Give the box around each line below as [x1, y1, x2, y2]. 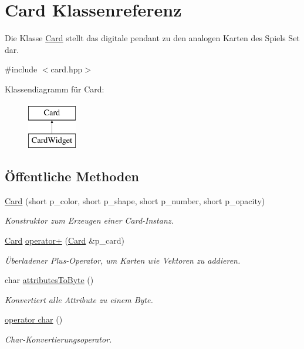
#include [5, 63, 38, 75]
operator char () [5, 313, 63, 325]
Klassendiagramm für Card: [5, 82, 104, 95]
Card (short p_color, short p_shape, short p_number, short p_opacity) [5, 194, 265, 207]
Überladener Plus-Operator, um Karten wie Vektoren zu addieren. [5, 254, 241, 266]
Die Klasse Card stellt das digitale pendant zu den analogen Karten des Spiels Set [5, 32, 300, 44]
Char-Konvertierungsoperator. [5, 333, 112, 345]
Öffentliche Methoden [5, 167, 139, 185]
